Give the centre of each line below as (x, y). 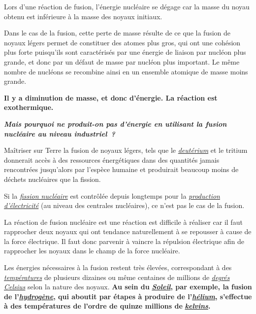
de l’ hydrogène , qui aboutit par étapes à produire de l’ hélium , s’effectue (128, 296)
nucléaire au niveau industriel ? (60, 133)
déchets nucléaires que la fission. (52, 179)
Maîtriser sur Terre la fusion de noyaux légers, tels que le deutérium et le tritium (126, 150)
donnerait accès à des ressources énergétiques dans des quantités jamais (112, 159)
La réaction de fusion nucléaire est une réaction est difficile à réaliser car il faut (123, 222)
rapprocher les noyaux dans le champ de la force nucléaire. (92, 251)
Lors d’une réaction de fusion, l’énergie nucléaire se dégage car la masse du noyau (127, 6)
